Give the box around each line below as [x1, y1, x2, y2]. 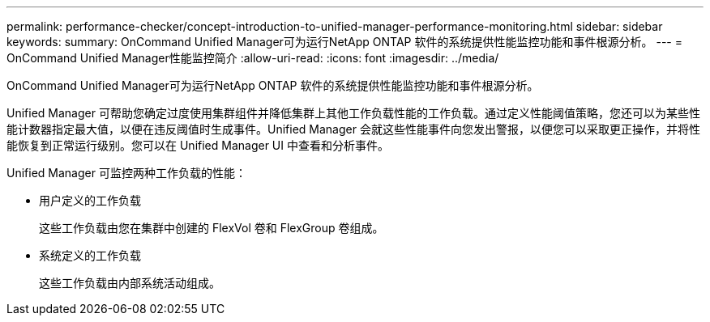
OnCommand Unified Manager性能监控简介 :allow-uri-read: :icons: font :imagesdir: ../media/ [6, 51, 499, 65]
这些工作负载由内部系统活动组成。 [39, 276, 220, 290]
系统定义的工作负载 [39, 248, 141, 262]
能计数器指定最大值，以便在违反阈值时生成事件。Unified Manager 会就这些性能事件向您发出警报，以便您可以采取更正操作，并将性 [6, 122, 700, 136]
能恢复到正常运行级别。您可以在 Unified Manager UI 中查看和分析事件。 [6, 138, 389, 152]
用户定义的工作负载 [39, 193, 141, 207]
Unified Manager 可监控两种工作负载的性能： [6, 166, 246, 180]
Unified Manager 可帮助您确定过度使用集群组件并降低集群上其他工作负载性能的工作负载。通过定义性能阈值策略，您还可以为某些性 [6, 106, 700, 120]
